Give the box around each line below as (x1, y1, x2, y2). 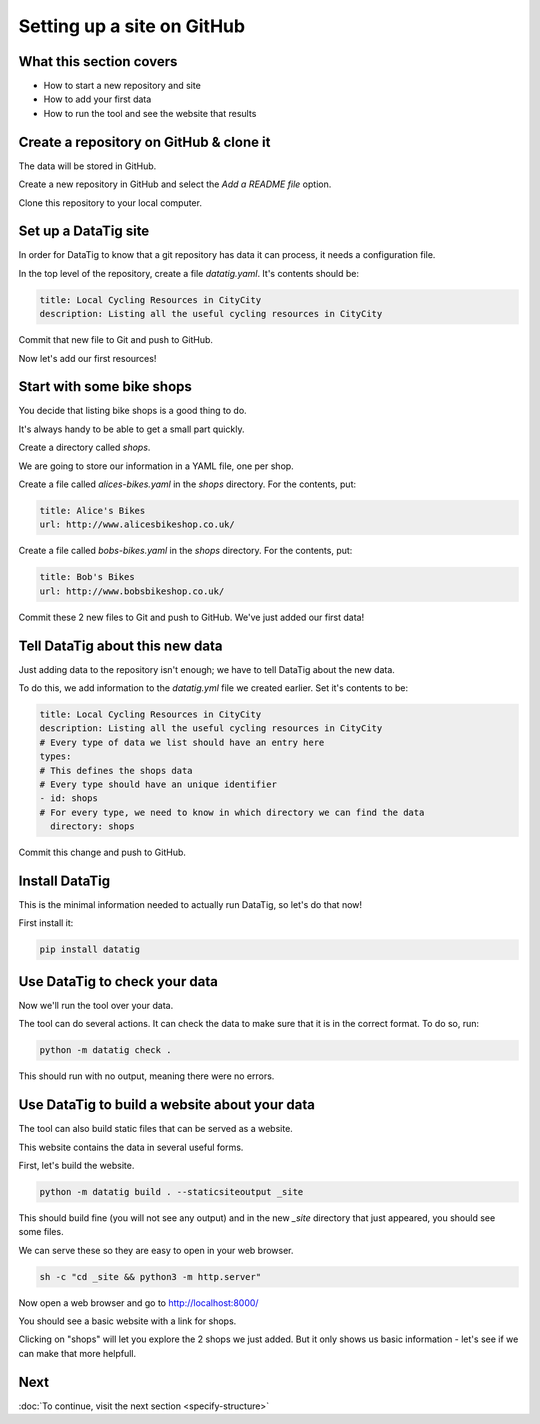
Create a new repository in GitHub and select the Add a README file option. (18, 178, 332, 190)
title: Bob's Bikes (39, 571, 135, 583)
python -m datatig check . (39, 1045, 172, 1056)
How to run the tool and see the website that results (43, 107, 257, 119)
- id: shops (39, 793, 99, 804)
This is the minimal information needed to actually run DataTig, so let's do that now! (18, 899, 363, 911)
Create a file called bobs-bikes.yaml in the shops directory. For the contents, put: (18, 545, 353, 557)
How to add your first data (43, 93, 152, 105)
